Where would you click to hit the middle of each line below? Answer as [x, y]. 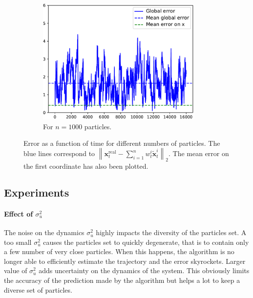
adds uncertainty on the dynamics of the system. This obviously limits [144, 270]
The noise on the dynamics [44, 232]
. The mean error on [199, 153]
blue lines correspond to [59, 153]
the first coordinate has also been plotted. [86, 166]
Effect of [19, 213]
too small [18, 242]
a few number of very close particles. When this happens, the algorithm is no [119, 251]
